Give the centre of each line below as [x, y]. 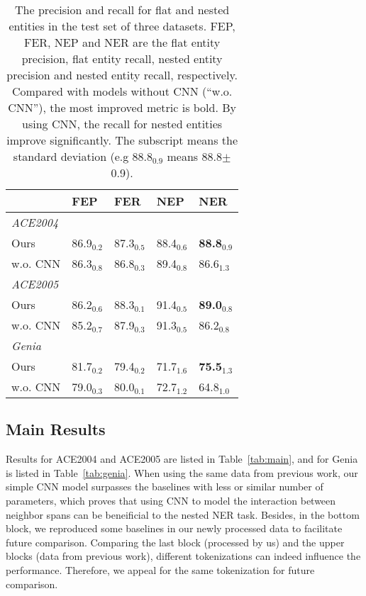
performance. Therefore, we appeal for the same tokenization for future [160, 569]
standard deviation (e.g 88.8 [83, 156]
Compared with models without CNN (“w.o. [122, 91]
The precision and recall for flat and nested [122, 10]
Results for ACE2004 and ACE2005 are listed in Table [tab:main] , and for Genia [182, 459]
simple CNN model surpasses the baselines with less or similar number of [165, 487]
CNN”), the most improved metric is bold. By [122, 107]
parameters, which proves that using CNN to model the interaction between [171, 500]
